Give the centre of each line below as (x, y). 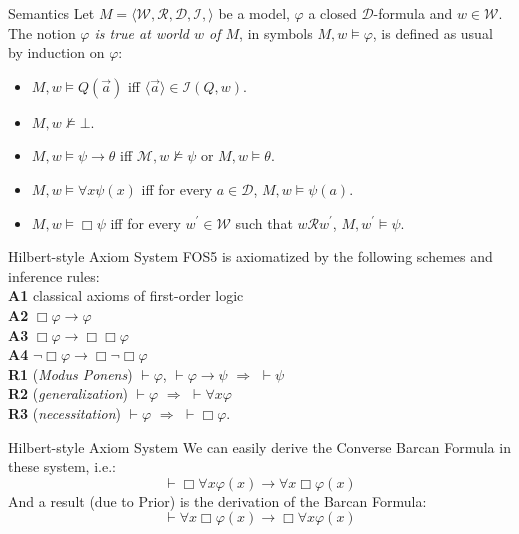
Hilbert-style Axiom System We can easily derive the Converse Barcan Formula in (259, 446)
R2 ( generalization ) (68, 393)
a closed (332, 13)
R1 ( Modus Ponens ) (70, 373)
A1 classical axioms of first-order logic (126, 295)
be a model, (254, 13)
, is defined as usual (432, 32)
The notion (42, 32)
